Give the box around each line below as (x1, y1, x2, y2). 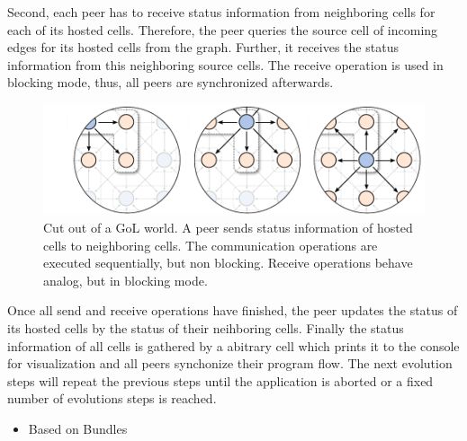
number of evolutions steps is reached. (7, 389, 217, 408)
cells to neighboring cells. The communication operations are (43, 235, 378, 254)
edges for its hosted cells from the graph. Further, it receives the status (7, 38, 399, 57)
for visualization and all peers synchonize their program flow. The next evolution (7, 354, 453, 373)
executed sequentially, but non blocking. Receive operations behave (43, 253, 413, 272)
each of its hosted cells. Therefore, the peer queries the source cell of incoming (7, 20, 438, 39)
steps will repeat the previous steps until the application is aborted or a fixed (7, 371, 434, 390)
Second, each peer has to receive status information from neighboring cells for (7, 3, 436, 21)
